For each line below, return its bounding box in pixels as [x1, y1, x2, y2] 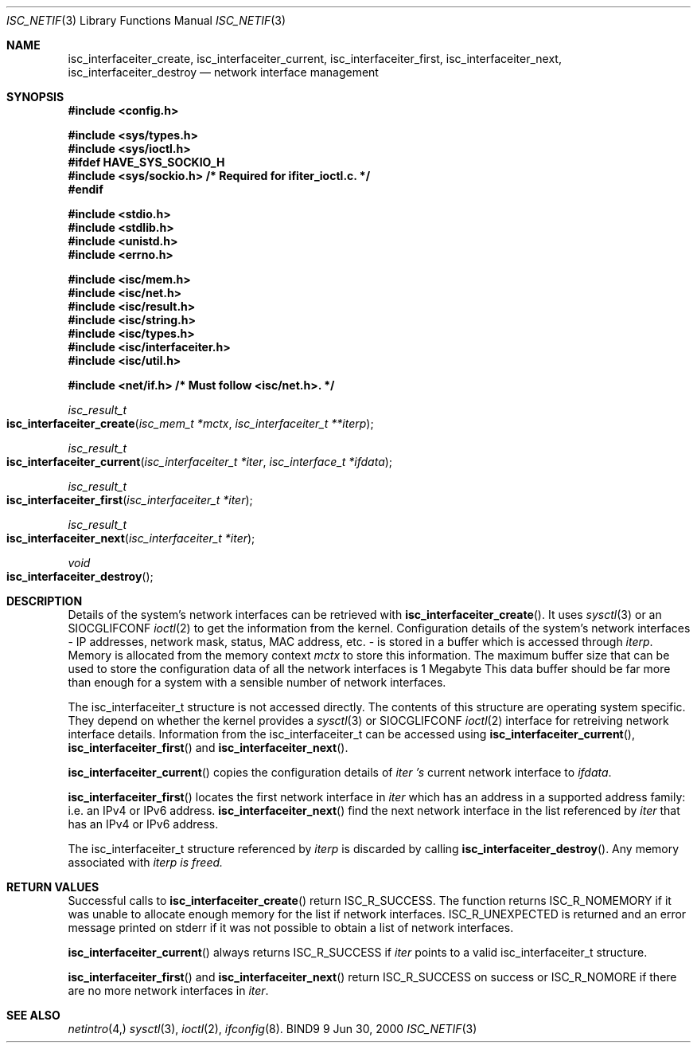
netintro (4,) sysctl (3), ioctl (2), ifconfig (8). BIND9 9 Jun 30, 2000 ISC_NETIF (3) [68, 1022, 477, 1035]
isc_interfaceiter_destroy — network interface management [68, 65, 379, 79]
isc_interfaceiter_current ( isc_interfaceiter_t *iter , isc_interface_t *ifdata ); [6, 455, 393, 468]
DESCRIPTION [6, 594, 83, 608]
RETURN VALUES [6, 880, 99, 894]
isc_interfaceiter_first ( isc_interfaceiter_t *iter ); [6, 493, 253, 507]
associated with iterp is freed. [68, 855, 224, 869]
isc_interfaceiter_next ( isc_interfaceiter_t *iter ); [6, 531, 255, 545]
